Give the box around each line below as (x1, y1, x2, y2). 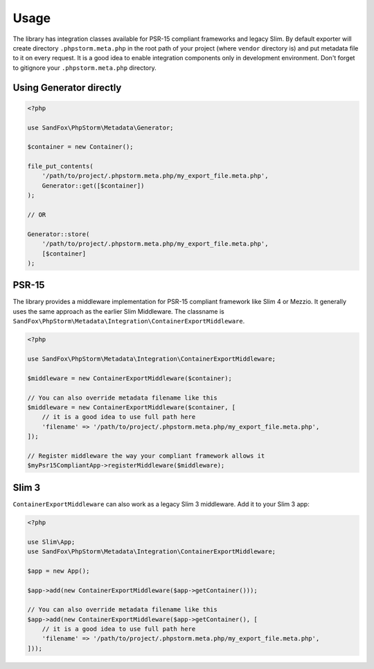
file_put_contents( (27, 163, 93, 170)
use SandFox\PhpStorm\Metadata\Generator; (27, 123, 174, 132)
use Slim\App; (27, 537, 75, 546)
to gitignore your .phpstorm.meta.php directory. (12, 63, 157, 72)
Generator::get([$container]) (42, 181, 145, 190)
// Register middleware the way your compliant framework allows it (27, 452, 265, 460)
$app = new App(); (27, 567, 90, 575)
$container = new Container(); (27, 143, 134, 151)
